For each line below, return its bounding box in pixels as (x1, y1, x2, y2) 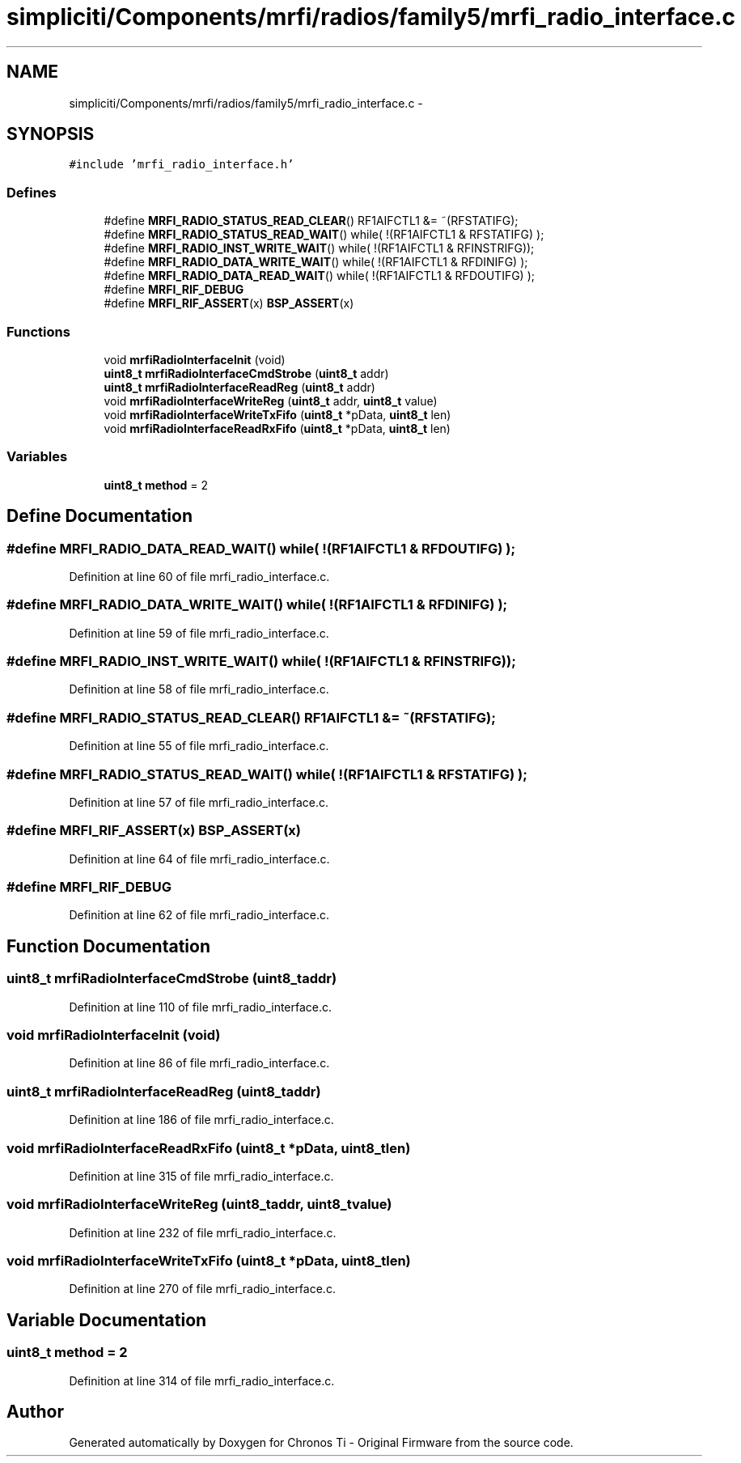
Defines (6, 184, 57, 201)
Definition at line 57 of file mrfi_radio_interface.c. (69, 795, 329, 809)
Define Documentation (6, 506, 193, 527)
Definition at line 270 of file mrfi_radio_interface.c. (69, 1282, 336, 1296)
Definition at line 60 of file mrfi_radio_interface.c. (69, 569, 330, 583)
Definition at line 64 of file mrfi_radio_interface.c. (69, 851, 330, 866)
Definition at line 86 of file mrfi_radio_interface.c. (69, 1056, 330, 1071)
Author (6, 1402, 64, 1423)
